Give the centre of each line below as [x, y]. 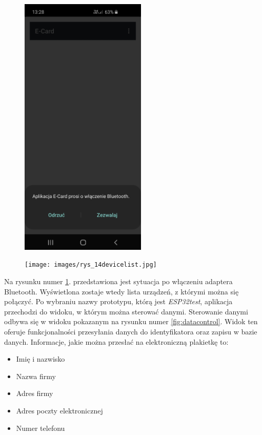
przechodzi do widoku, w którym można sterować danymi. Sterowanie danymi [126, 311]
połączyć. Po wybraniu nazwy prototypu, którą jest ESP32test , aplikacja [118, 301]
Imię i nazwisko [41, 359]
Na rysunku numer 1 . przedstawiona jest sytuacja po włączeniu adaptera [118, 281]
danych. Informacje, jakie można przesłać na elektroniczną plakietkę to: [116, 341]
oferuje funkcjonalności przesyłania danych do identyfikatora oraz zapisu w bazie [131, 331]
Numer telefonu [41, 428]
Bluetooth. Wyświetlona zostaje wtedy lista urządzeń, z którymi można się [122, 291]
